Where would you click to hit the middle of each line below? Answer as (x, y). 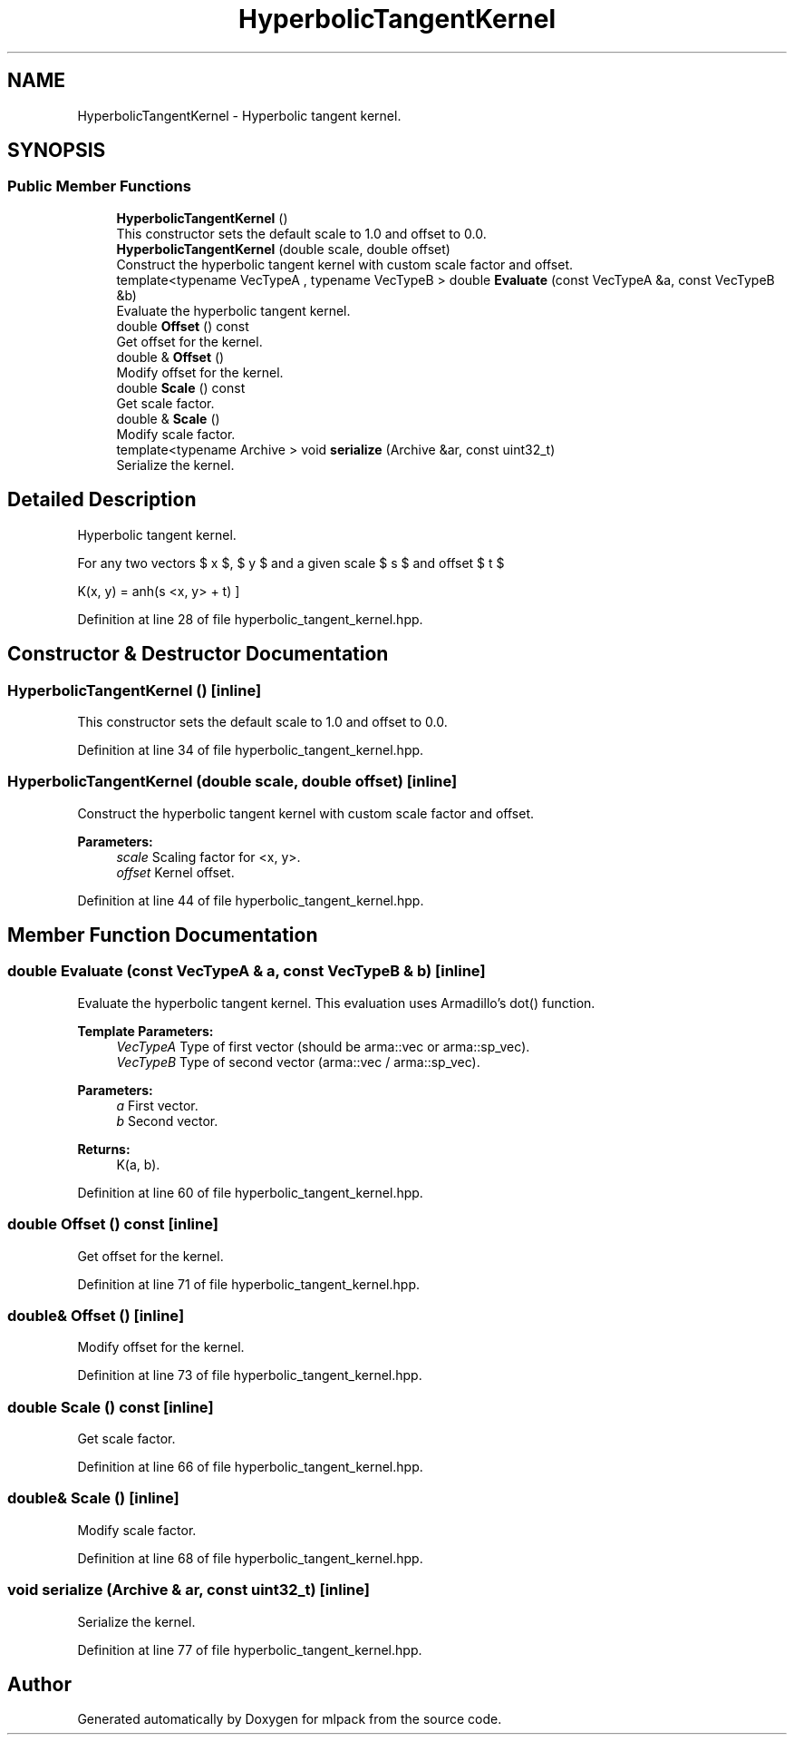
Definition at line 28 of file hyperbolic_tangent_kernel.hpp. (250, 619)
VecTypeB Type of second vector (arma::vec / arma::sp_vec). (298, 1062)
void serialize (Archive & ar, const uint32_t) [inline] (189, 1590)
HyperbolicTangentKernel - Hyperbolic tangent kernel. (239, 115)
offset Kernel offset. (175, 872)
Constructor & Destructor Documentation (198, 654)
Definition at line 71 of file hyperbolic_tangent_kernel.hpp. (248, 1284)
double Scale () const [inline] (111, 1407)
